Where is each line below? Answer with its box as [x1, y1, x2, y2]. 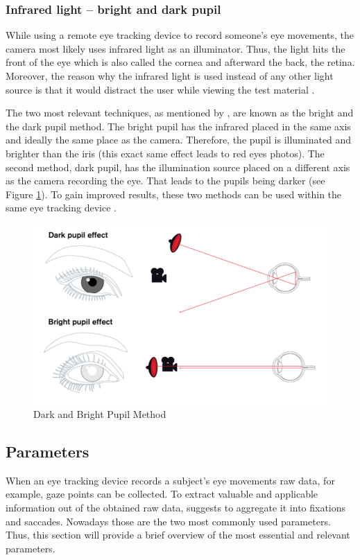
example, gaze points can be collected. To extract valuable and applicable [6, 487, 318, 501]
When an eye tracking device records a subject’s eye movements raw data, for [6, 473, 335, 487]
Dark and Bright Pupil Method [33, 407, 166, 421]
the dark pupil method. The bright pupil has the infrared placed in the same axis [6, 119, 351, 133]
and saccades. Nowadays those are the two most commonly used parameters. [6, 514, 331, 528]
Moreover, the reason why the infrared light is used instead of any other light [6, 69, 334, 82]
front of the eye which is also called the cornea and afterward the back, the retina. [6, 55, 355, 69]
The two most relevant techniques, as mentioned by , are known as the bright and [6, 105, 354, 120]
